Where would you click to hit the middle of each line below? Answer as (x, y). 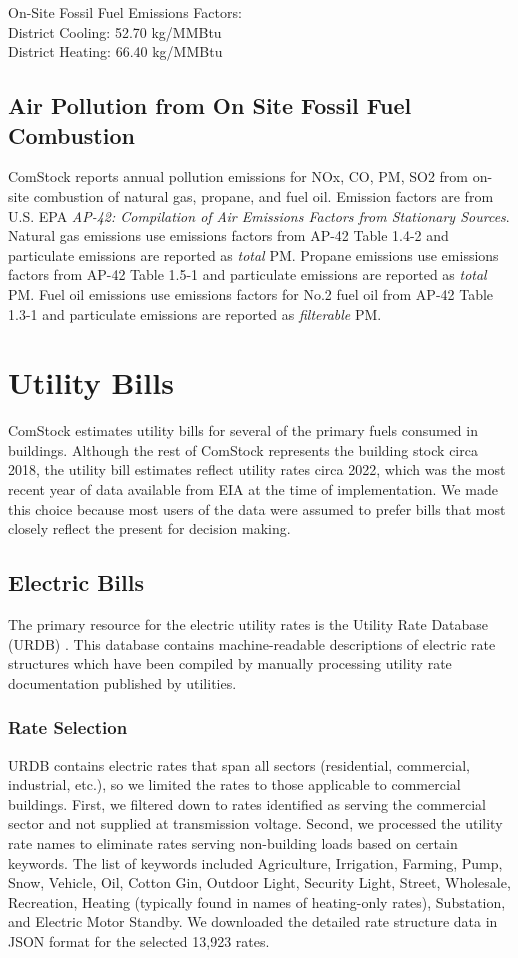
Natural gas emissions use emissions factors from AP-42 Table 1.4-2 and (228, 235)
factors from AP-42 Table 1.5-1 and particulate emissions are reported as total (247, 274)
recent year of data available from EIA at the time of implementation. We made (253, 489)
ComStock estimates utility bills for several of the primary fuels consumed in (243, 430)
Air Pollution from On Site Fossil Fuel (210, 105)
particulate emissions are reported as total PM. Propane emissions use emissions (253, 254)
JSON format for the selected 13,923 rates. (139, 940)
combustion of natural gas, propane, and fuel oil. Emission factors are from (263, 195)
